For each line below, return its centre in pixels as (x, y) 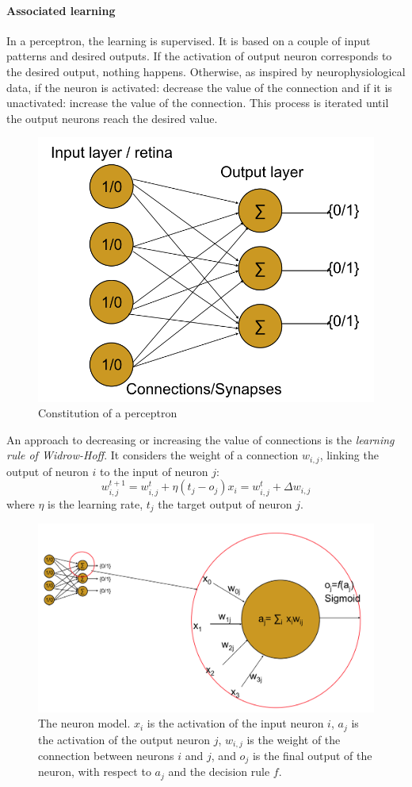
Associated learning (61, 10)
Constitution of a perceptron (108, 413)
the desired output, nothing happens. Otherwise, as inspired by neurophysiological (206, 71)
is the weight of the (294, 739)
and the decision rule (219, 772)
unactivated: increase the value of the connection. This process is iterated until (198, 103)
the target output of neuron (225, 503)
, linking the (349, 455)
